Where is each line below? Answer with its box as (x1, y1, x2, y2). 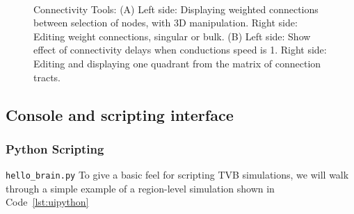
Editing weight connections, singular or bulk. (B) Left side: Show (33, 28, 311, 43)
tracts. (33, 69, 61, 84)
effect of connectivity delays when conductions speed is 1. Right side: (33, 42, 327, 57)
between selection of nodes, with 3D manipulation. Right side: (33, 15, 298, 30)
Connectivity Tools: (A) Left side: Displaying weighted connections (33, 1, 319, 16)
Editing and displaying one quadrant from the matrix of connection (33, 56, 321, 70)
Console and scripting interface (6, 104, 234, 125)
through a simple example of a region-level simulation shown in (6, 181, 275, 195)
